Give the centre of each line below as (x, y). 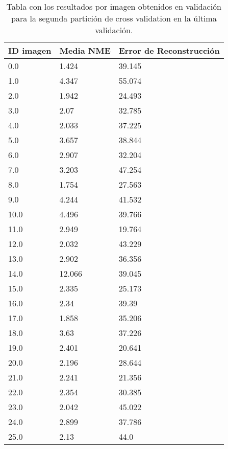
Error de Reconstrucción (169, 50)
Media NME (85, 50)
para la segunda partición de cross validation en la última (114, 18)
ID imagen (30, 50)
